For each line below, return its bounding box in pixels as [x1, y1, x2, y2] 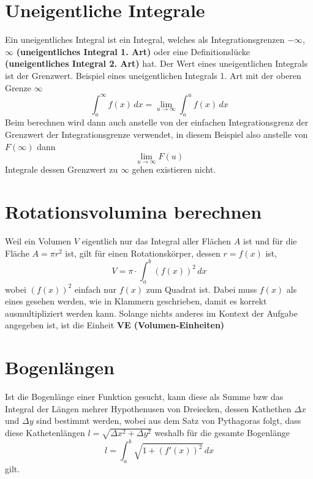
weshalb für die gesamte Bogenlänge [154, 426, 290, 439]
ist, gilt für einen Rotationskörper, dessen [65, 246, 221, 259]
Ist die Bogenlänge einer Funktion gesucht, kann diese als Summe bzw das [5, 390, 284, 403]
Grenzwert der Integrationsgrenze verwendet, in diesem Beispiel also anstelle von [5, 127, 308, 140]
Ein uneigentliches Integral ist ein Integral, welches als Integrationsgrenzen [5, 33, 285, 46]
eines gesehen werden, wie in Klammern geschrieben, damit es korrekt [5, 295, 267, 307]
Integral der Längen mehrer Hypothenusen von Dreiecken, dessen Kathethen [5, 402, 292, 415]
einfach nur [74, 282, 116, 295]
